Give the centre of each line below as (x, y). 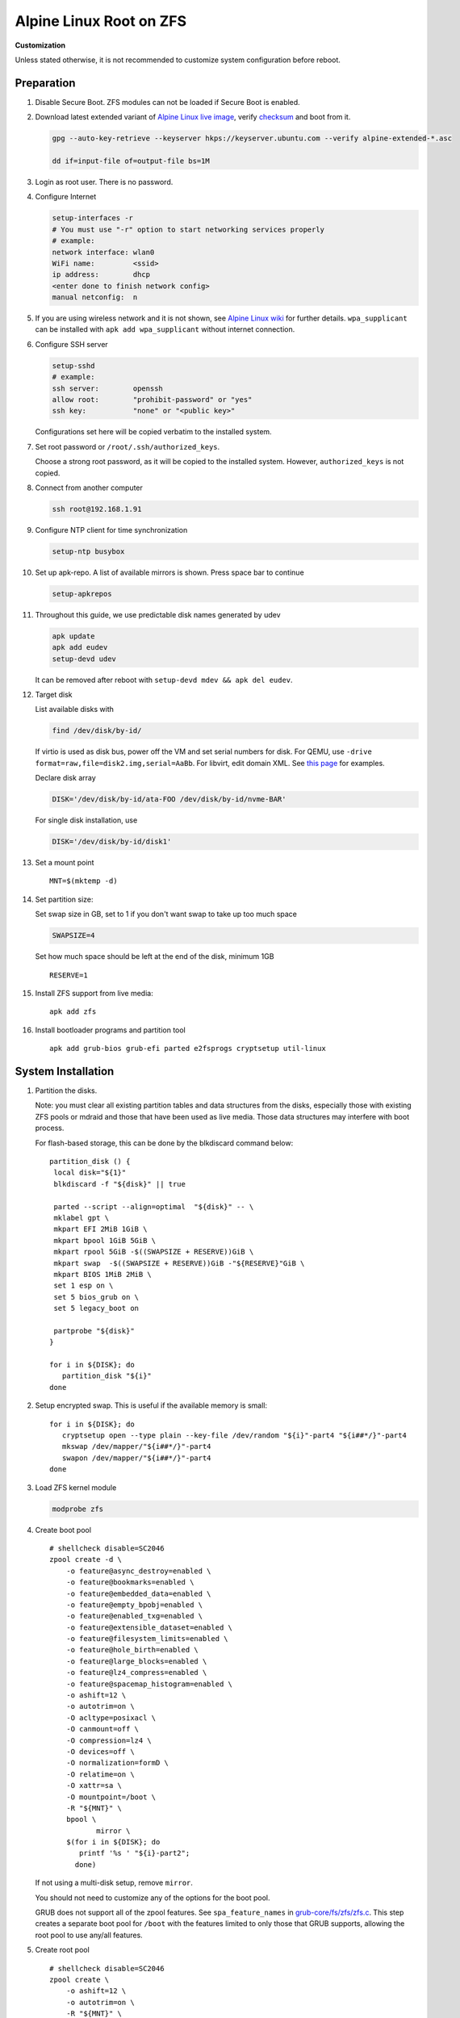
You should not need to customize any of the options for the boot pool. (153, 1898)
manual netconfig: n (95, 297)
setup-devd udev (84, 659)
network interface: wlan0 (103, 252)
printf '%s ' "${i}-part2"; (135, 1853)
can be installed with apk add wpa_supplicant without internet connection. (165, 329)
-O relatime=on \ (100, 1774)
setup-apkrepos (82, 594)
